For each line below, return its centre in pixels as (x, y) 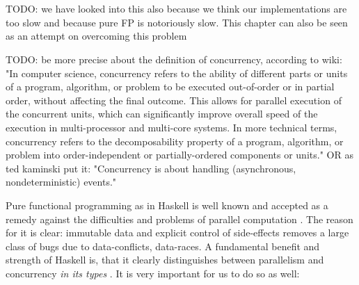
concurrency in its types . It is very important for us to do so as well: (153, 273)
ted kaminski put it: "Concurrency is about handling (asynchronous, (151, 168)
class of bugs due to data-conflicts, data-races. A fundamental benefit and (163, 246)
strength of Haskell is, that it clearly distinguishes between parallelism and (165, 260)
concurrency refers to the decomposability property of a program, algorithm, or (175, 141)
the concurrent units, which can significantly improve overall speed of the (162, 114)
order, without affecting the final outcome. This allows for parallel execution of (174, 100)
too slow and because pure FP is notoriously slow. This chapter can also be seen (177, 22)
